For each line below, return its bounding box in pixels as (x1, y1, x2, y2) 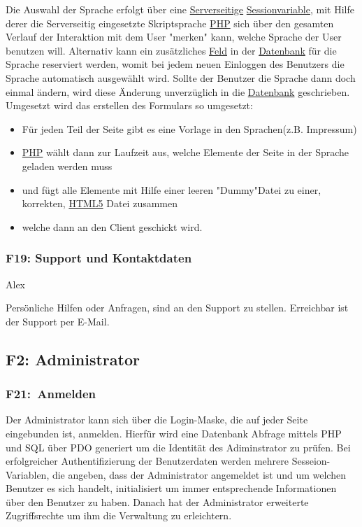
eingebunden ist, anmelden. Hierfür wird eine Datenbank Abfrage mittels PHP (6, 426, 342, 440)
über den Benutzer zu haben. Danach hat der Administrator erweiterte (6, 494, 309, 509)
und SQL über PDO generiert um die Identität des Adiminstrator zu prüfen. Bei (6, 440, 351, 454)
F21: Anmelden (6, 385, 96, 402)
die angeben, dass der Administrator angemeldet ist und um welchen (52, 467, 346, 482)
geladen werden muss (22, 158, 113, 173)
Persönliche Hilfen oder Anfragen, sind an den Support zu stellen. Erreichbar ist (6, 300, 349, 315)
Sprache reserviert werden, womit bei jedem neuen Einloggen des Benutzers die (6, 57, 345, 71)
